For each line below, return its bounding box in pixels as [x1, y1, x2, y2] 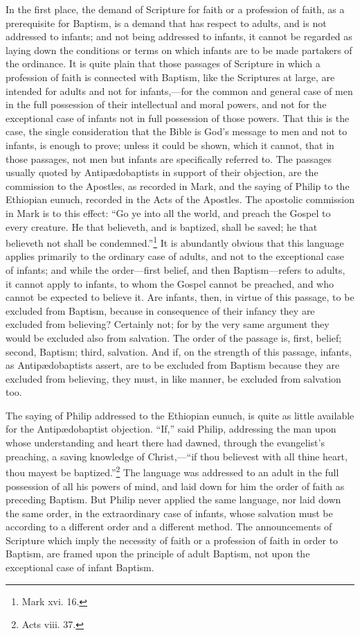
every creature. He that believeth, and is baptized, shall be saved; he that [6, 219, 318, 234]
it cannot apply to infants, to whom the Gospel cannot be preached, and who [6, 276, 334, 290]
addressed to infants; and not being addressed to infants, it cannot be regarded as [6, 29, 352, 44]
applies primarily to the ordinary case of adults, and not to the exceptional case [6, 249, 344, 263]
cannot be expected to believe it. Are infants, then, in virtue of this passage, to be [6, 290, 354, 304]
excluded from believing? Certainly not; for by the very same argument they [6, 317, 330, 331]
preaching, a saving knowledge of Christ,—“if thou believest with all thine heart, [6, 449, 348, 463]
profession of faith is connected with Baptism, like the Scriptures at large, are [6, 69, 335, 84]
